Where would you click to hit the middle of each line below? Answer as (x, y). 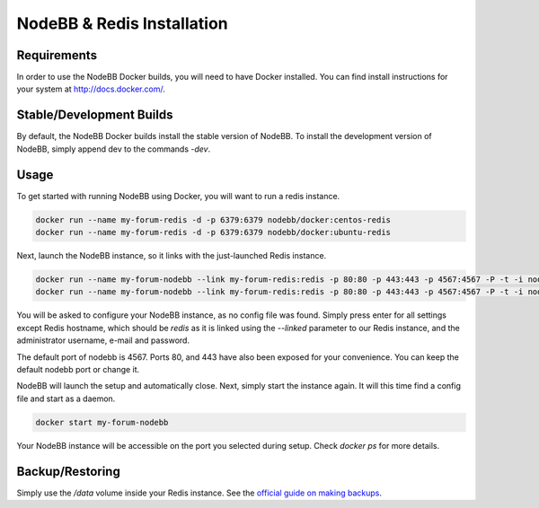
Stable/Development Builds (95, 115)
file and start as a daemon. (66, 399)
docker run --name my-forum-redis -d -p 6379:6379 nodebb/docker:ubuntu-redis (213, 232)
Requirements (57, 55)
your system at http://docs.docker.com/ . (91, 89)
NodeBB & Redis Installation (122, 23)
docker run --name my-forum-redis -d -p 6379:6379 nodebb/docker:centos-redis (213, 219)
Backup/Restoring (68, 471)
